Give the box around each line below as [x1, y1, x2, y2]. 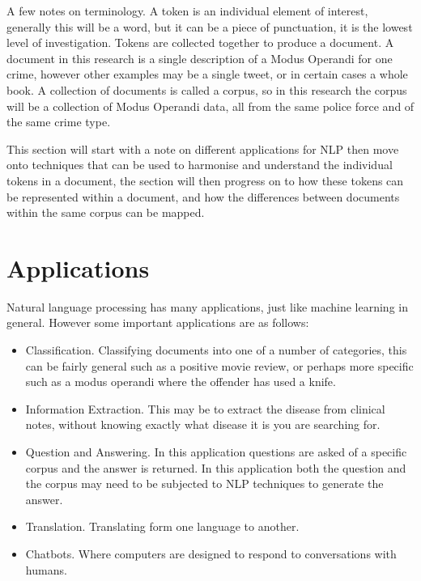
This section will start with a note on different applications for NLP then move [6, 140, 399, 157]
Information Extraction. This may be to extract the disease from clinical [25, 400, 385, 417]
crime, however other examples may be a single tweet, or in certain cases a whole [6, 66, 408, 83]
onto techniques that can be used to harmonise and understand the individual [6, 156, 393, 173]
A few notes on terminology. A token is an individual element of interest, [6, 2, 368, 19]
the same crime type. [6, 113, 111, 130]
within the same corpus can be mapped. [6, 204, 205, 221]
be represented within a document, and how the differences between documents [6, 188, 400, 205]
